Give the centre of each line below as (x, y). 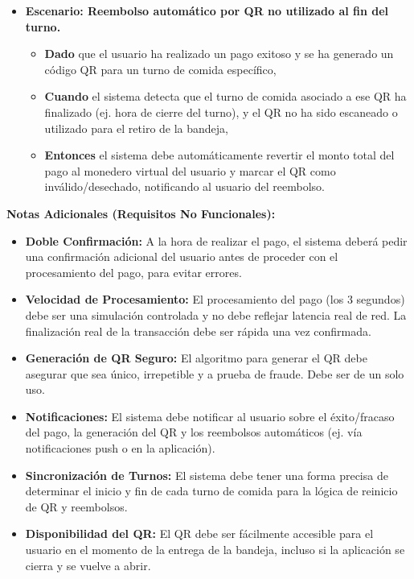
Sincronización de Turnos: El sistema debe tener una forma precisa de (207, 475)
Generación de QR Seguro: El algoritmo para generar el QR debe (196, 358)
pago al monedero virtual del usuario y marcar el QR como (190, 170)
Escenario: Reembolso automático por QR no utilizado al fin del (207, 10)
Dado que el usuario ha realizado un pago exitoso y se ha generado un (219, 54)
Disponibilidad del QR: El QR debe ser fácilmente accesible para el (199, 534)
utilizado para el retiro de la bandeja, (137, 128)
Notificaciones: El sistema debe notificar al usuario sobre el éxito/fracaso (210, 416)
